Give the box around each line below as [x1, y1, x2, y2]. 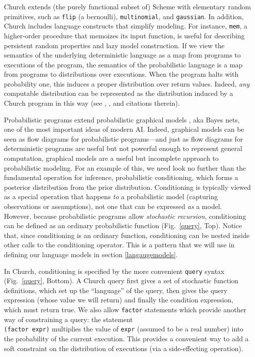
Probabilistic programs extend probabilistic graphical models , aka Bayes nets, [4, 114, 240, 124]
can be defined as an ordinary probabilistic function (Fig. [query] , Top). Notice [4, 220, 242, 231]
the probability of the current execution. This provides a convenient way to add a [4, 333, 249, 343]
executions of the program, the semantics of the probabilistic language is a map [4, 59, 243, 69]
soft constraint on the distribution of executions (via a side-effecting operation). [4, 343, 243, 353]
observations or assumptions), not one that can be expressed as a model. [4, 201, 222, 211]
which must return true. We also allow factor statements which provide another [4, 304, 247, 314]
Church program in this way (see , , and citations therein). [4, 98, 180, 108]
